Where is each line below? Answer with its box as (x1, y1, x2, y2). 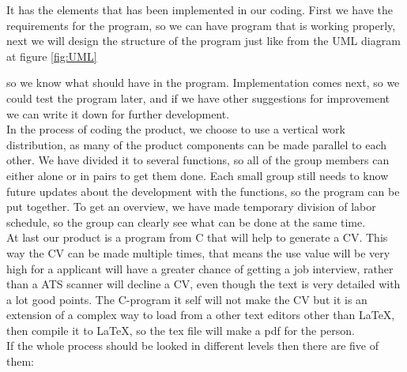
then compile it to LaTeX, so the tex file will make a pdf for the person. (6, 321, 356, 338)
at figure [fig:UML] (6, 47, 97, 64)
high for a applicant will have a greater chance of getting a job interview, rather (6, 260, 394, 276)
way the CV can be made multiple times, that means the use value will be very (6, 244, 390, 261)
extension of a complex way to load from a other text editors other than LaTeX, (6, 306, 395, 323)
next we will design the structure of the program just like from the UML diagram (6, 32, 401, 49)
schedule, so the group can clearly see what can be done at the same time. (6, 213, 366, 230)
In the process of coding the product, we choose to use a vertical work (6, 121, 345, 137)
